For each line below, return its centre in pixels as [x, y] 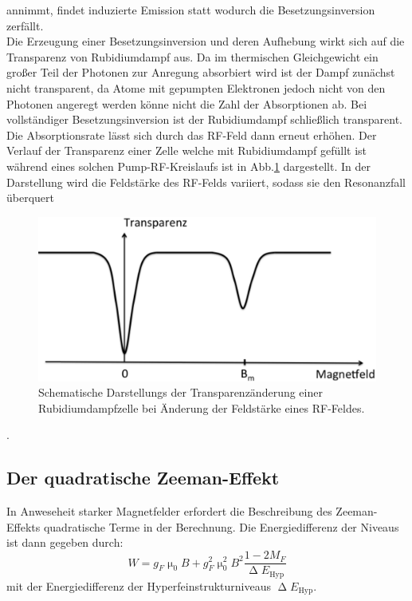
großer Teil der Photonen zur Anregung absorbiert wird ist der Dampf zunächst [201, 72]
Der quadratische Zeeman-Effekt [143, 478]
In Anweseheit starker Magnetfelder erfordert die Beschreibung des [169, 511]
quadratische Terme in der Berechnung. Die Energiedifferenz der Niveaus [221, 526]
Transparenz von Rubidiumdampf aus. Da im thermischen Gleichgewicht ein [192, 56]
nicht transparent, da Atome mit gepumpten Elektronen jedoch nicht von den [196, 87]
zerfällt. [25, 25]
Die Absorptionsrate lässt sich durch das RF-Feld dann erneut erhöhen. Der [192, 134]
